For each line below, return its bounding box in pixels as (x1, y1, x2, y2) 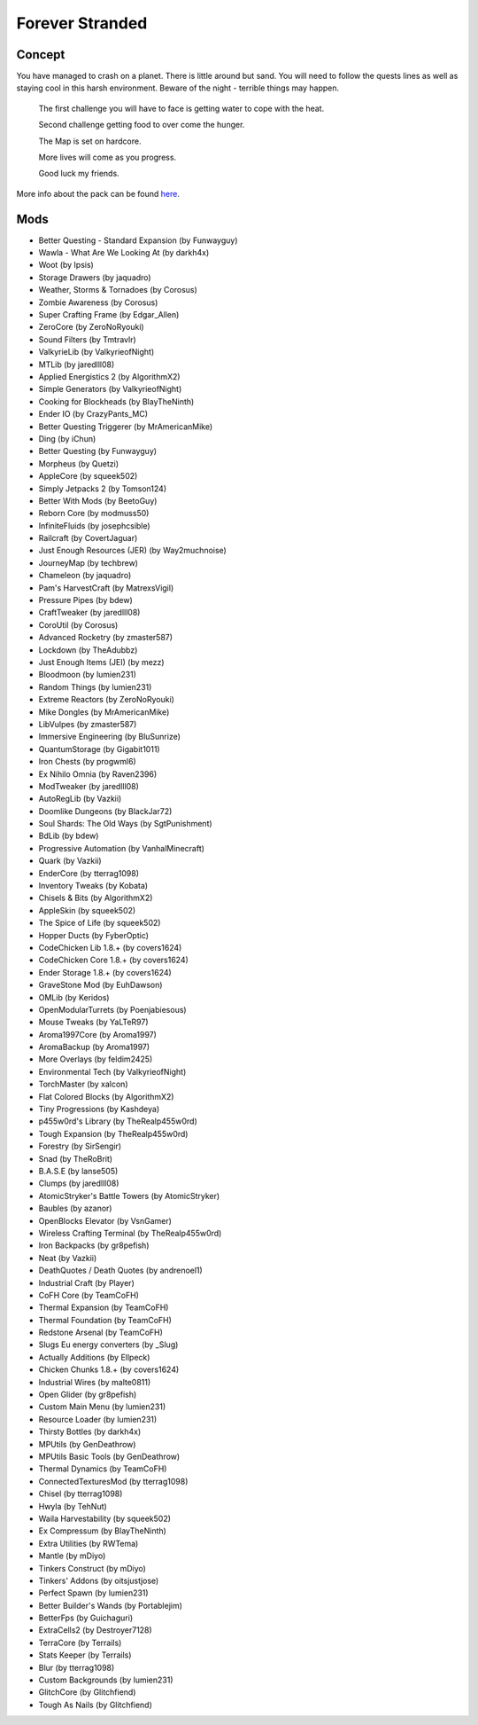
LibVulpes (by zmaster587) (38, 718, 137, 729)
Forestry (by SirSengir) (38, 1141, 122, 1152)
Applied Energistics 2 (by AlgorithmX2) (38, 372, 181, 381)
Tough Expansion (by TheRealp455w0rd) (38, 1128, 189, 1139)
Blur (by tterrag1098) (38, 1662, 115, 1673)
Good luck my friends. (38, 169, 119, 179)
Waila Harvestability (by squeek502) (38, 1513, 172, 1524)
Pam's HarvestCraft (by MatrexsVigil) (38, 582, 174, 593)
